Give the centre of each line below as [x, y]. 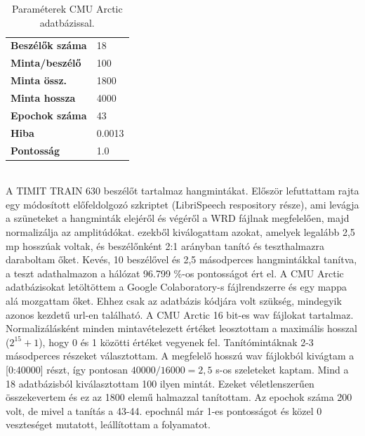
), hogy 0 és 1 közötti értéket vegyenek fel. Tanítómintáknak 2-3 [176, 342]
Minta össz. [39, 80]
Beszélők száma [49, 45]
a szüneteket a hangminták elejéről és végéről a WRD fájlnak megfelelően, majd [178, 218]
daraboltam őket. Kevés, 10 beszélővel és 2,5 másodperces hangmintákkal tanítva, [181, 259]
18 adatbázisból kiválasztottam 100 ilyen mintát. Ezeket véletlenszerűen [160, 383]
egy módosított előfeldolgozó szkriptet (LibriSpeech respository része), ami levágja [182, 204]
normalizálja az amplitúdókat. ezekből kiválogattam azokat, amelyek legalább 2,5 [180, 231]
